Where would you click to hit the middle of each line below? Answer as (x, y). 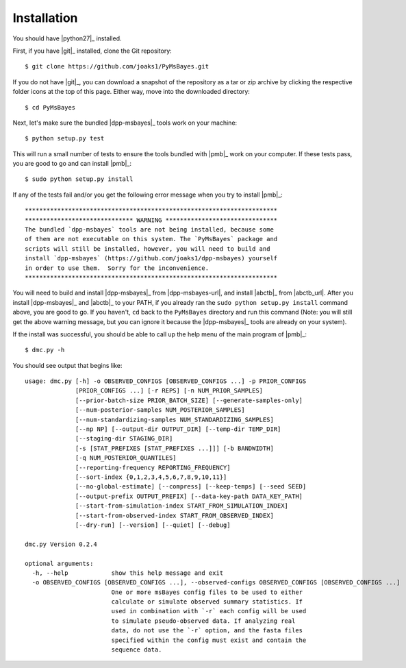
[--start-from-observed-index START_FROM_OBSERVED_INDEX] (175, 515)
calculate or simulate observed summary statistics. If (207, 602)
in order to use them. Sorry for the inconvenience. (117, 268)
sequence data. (137, 650)
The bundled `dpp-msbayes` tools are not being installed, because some (149, 230)
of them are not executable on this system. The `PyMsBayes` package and (151, 239)
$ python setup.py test (65, 138)
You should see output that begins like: (67, 365)
